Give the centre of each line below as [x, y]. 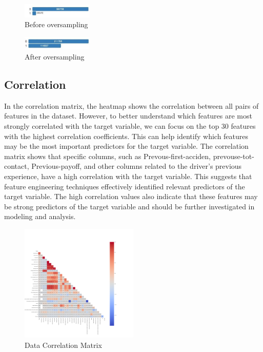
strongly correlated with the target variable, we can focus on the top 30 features [130, 126]
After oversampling [55, 57]
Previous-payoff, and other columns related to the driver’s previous [137, 166]
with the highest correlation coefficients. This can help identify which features [126, 136]
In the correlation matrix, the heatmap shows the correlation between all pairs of [131, 105]
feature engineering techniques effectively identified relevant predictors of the [125, 186]
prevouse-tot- [234, 156]
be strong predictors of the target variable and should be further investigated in [129, 206]
